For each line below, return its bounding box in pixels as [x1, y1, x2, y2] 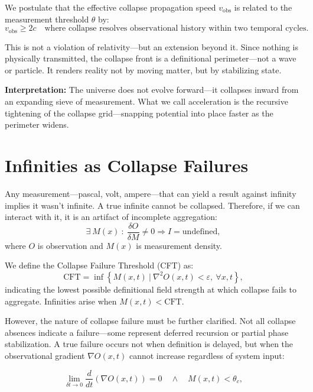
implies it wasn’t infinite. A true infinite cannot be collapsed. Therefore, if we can [5, 199, 300, 211]
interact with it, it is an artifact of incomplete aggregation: [5, 210, 217, 223]
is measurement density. [136, 239, 222, 251]
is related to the [234, 1, 292, 13]
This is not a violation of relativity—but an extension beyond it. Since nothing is [5, 40, 299, 53]
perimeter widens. [5, 118, 69, 131]
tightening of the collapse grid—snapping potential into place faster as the [5, 106, 273, 119]
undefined [182, 228, 218, 237]
